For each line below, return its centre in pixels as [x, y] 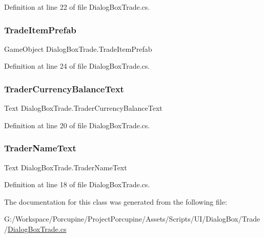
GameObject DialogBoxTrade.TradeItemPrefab [78, 48]
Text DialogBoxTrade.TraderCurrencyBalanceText [83, 108]
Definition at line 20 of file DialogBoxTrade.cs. [77, 125]
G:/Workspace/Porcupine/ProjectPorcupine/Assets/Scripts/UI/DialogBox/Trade [132, 219]
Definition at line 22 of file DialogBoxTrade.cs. [77, 7]
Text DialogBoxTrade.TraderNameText [66, 167]
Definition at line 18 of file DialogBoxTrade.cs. [77, 184]
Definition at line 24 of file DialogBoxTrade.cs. [77, 66]
